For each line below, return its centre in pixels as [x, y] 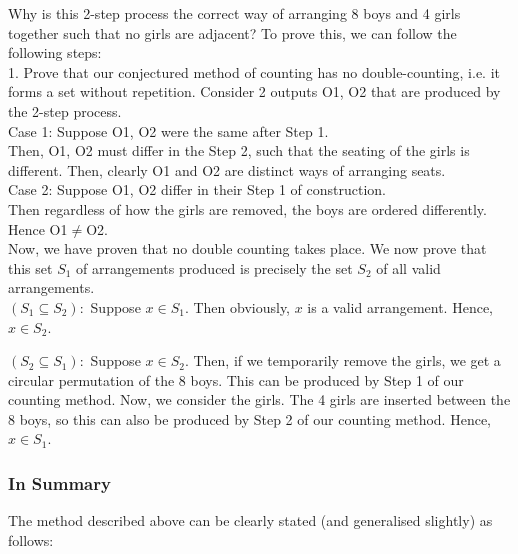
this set [30, 267]
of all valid [408, 267]
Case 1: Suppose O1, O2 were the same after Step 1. [168, 130]
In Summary [59, 482]
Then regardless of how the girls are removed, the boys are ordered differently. [247, 208]
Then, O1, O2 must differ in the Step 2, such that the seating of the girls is [239, 150]
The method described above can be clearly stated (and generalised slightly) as [250, 520]
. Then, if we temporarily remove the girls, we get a [342, 360]
